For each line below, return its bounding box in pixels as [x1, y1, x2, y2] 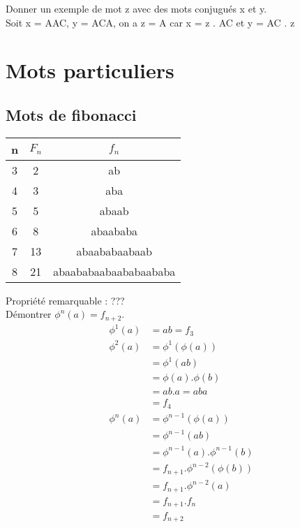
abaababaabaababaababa [53, 263, 176, 279]
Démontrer [6, 307, 52, 321]
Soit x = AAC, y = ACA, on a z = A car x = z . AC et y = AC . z [6, 15, 295, 29]
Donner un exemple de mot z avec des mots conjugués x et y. [6, 1, 267, 15]
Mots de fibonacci [6, 103, 137, 125]
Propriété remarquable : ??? [6, 293, 125, 307]
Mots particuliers [6, 56, 174, 85]
